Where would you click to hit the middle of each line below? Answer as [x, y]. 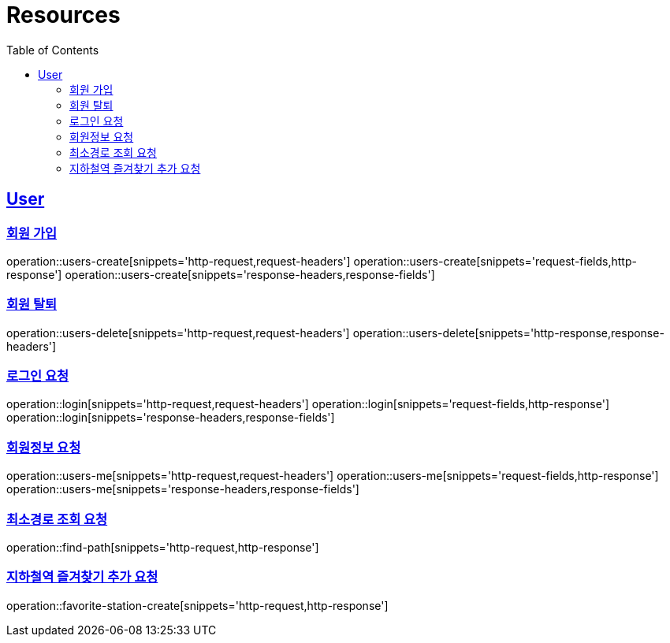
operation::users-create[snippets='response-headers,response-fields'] [250, 274]
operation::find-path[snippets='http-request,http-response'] [163, 547]
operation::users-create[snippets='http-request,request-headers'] [179, 261]
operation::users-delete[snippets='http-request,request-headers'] [178, 333]
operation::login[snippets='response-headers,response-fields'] [171, 418]
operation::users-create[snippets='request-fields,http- [495, 261]
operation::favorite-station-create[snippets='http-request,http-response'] [197, 605]
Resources [63, 15]
